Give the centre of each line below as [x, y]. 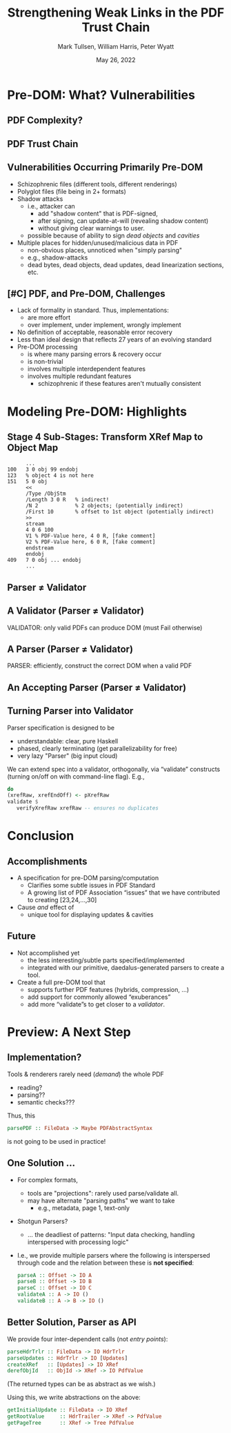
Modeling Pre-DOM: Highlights [97, 411]
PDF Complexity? [45, 120]
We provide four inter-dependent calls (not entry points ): [88, 1339]
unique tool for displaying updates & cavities [90, 915]
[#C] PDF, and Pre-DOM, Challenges [86, 294]
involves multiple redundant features [79, 376]
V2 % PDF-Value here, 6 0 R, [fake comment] [90, 542]
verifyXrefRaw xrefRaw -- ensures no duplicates [87, 808]
